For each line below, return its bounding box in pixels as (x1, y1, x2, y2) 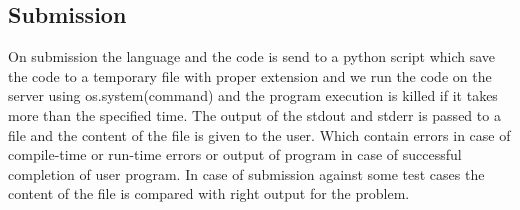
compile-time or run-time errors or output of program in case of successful (8, 144, 462, 165)
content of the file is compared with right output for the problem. (8, 183, 410, 204)
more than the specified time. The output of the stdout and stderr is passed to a (8, 104, 501, 125)
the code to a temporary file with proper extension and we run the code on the (8, 65, 492, 86)
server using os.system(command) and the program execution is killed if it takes (8, 85, 498, 106)
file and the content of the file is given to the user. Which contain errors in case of (8, 124, 511, 145)
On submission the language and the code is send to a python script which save (8, 46, 496, 67)
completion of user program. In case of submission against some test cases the (8, 163, 485, 184)
